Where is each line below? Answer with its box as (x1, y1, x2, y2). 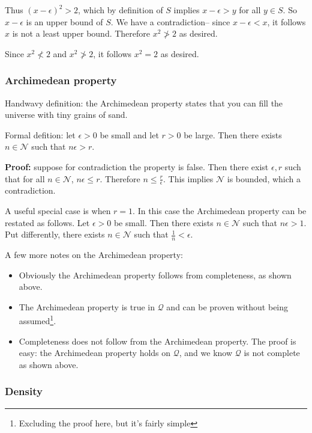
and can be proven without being (166, 300, 289, 313)
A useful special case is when (5, 204, 111, 216)
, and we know (179, 346, 233, 359)
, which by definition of (78, 4, 163, 16)
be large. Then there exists (184, 128, 282, 141)
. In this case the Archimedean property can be (133, 204, 307, 216)
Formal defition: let (5, 128, 76, 141)
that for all (5, 172, 45, 185)
